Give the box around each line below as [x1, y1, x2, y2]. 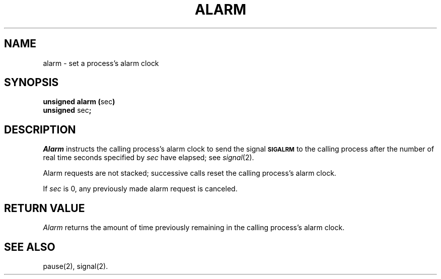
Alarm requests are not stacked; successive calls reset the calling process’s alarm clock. [43, 169, 336, 178]
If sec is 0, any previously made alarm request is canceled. [43, 184, 238, 193]
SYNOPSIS [4, 76, 59, 89]
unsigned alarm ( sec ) [43, 97, 115, 106]
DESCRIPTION [4, 123, 76, 136]
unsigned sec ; [43, 106, 92, 115]
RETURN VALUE [4, 201, 85, 215]
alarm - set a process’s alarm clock [43, 58, 159, 67]
